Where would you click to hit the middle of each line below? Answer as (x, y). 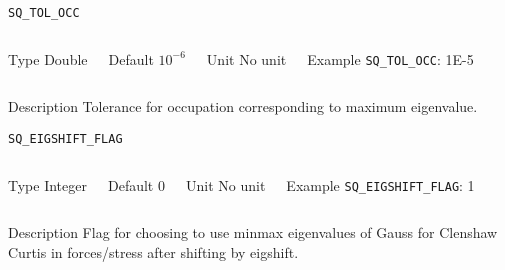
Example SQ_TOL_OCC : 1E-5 (390, 58)
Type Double (48, 58)
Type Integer (47, 184)
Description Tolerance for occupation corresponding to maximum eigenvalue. (243, 106)
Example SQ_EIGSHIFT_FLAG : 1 (380, 184)
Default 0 (136, 184)
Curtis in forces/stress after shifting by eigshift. (153, 251)
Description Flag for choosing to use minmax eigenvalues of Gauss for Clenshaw (253, 232)
